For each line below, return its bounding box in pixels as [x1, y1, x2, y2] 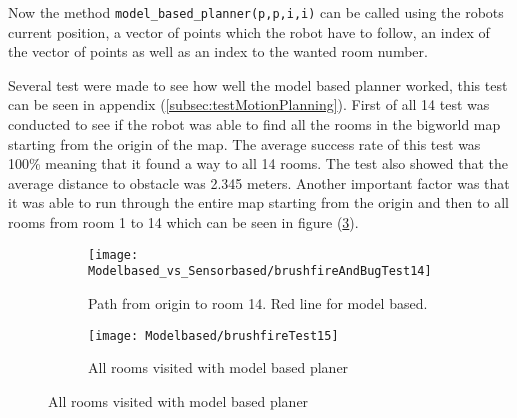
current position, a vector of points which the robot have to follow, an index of [8, 21, 490, 42]
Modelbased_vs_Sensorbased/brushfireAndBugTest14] [88, 264, 432, 279]
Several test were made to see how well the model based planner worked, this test [8, 74, 508, 95]
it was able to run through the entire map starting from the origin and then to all [8, 192, 509, 213]
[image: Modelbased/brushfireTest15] [88, 328, 339, 343]
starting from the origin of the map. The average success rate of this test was [8, 133, 481, 154]
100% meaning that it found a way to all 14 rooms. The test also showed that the [8, 153, 509, 174]
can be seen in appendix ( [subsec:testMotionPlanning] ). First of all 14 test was [8, 94, 490, 115]
